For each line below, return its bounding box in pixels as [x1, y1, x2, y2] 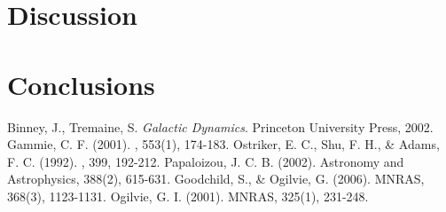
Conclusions [7, 66, 155, 102]
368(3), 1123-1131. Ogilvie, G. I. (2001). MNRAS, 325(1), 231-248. [7, 186, 369, 205]
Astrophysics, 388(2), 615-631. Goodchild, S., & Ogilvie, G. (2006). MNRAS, [7, 169, 425, 188]
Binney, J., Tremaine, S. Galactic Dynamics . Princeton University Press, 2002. [7, 117, 434, 136]
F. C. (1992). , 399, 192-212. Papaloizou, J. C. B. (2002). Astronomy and [7, 152, 404, 170]
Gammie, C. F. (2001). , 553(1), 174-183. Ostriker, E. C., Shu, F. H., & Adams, [7, 135, 440, 153]
